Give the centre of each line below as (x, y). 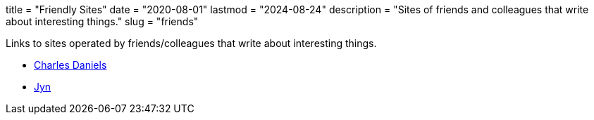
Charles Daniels (70, 65)
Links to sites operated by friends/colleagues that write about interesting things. (191, 43)
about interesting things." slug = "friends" (102, 21)
